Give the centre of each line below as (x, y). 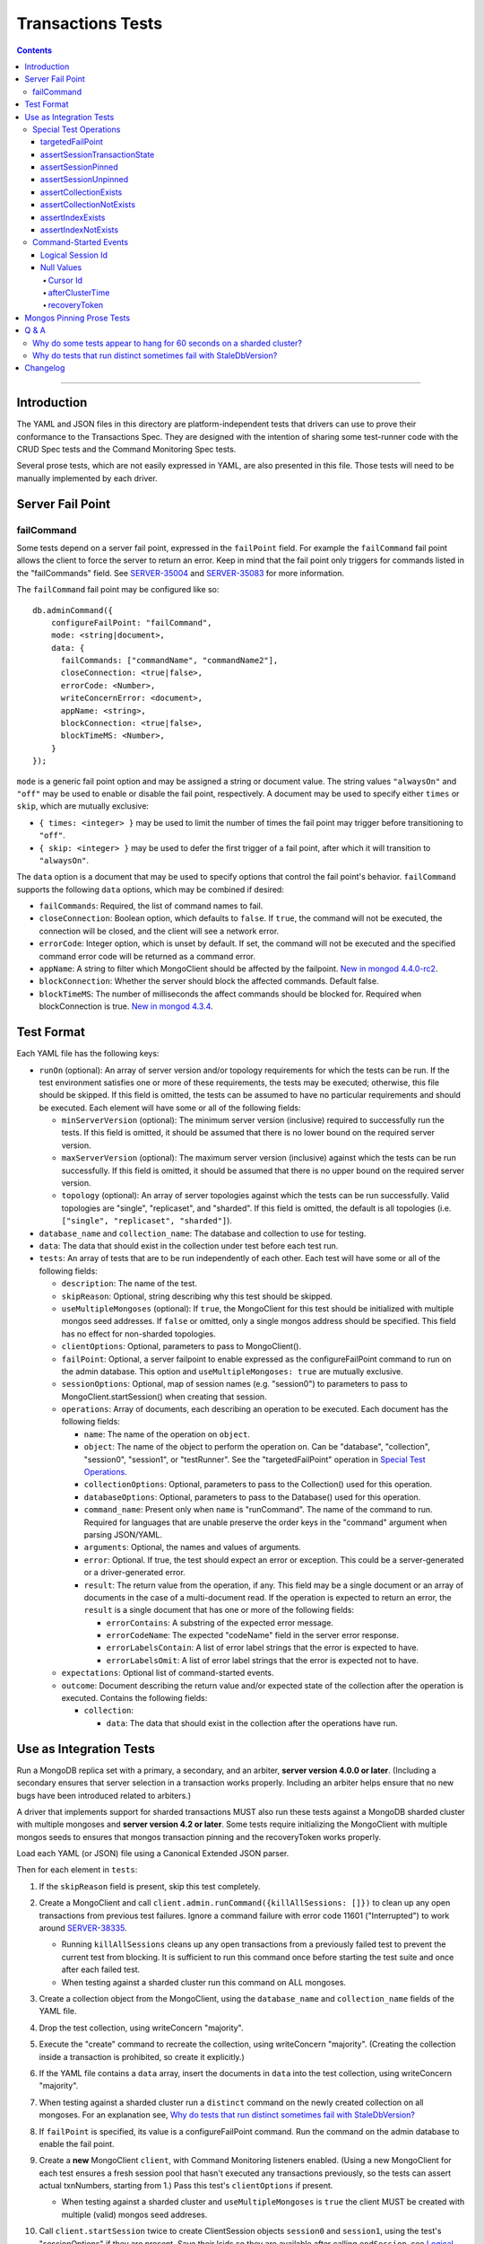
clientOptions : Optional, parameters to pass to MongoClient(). (181, 1346)
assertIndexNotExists (80, 230)
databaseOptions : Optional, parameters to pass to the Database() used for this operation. (252, 1497)
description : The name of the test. (129, 1284)
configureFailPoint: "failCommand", (131, 622)
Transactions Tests (90, 23)
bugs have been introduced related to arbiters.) (104, 1795)
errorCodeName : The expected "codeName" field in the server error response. (252, 1635)
